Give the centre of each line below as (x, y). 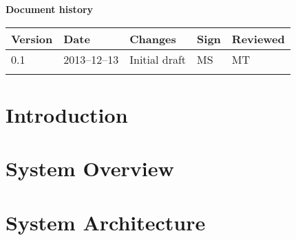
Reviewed (258, 38)
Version (32, 38)
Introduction (67, 114)
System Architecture (106, 222)
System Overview (90, 168)
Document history (50, 9)
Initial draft (158, 59)
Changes (153, 38)
